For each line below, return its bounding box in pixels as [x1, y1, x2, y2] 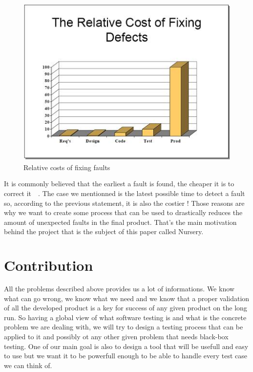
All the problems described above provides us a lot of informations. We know [4, 284, 234, 294]
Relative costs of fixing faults [23, 162, 110, 172]
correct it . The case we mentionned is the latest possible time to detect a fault [4, 188, 245, 198]
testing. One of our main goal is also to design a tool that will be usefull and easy [4, 341, 249, 351]
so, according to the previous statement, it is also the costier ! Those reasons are [4, 197, 245, 208]
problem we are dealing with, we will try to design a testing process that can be [4, 322, 243, 332]
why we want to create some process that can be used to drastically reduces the [4, 207, 243, 218]
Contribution [4, 255, 93, 275]
